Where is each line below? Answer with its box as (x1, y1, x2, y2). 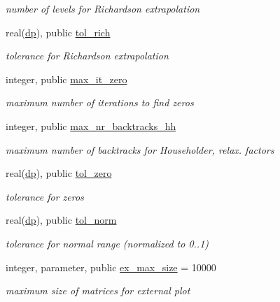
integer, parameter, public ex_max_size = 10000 (6, 259, 216, 274)
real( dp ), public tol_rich (6, 24, 111, 39)
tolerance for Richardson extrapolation (6, 48, 169, 63)
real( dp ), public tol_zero (6, 166, 112, 180)
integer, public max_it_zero (6, 71, 127, 86)
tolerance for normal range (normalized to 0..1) (6, 236, 209, 250)
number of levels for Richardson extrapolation (6, 1, 200, 15)
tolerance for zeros (6, 189, 84, 203)
